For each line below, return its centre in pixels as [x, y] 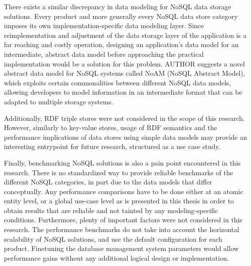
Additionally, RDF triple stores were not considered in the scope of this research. [124, 118]
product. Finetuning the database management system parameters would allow [121, 248]
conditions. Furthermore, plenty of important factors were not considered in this [123, 220]
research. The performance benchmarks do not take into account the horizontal [122, 229]
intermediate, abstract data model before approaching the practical [104, 54]
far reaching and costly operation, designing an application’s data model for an [121, 44]
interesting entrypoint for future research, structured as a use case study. [112, 146]
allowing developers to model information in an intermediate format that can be [123, 92]
